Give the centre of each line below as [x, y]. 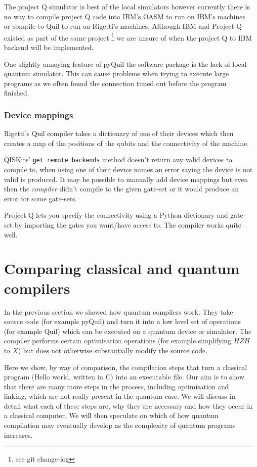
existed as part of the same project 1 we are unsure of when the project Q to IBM [128, 37]
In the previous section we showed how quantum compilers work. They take [119, 311]
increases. [18, 435]
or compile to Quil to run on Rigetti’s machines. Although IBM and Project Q [123, 26]
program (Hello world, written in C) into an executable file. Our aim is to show [124, 377]
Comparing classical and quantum [122, 268]
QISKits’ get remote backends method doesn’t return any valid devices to [118, 160]
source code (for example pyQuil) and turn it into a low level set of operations [123, 321]
